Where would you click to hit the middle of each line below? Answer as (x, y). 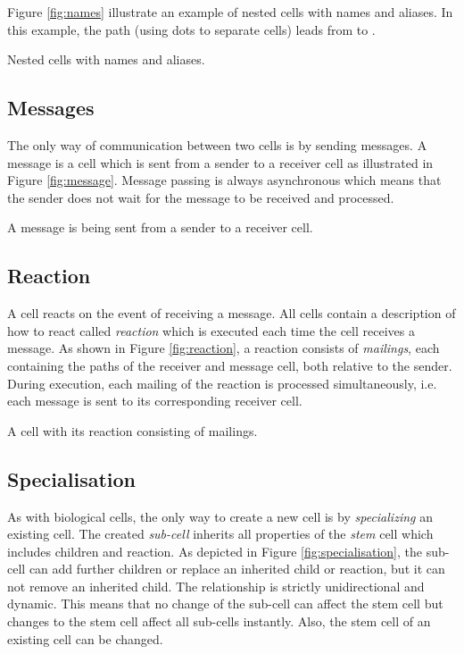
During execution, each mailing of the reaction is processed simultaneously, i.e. (222, 383)
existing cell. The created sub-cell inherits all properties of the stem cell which (220, 534)
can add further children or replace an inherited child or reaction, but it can (237, 569)
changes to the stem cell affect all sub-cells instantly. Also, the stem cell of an (219, 621)
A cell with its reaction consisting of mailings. (133, 430)
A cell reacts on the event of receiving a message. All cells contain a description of (232, 313)
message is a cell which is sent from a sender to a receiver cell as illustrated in (220, 162)
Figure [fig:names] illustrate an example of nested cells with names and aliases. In (230, 12)
